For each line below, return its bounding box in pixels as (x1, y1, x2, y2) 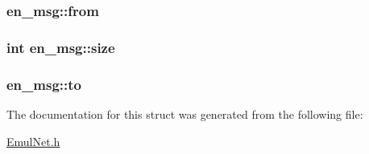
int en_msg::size (6, 37, 115, 57)
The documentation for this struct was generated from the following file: (6, 105, 363, 122)
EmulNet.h (6, 132, 60, 149)
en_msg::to (6, 74, 81, 94)
